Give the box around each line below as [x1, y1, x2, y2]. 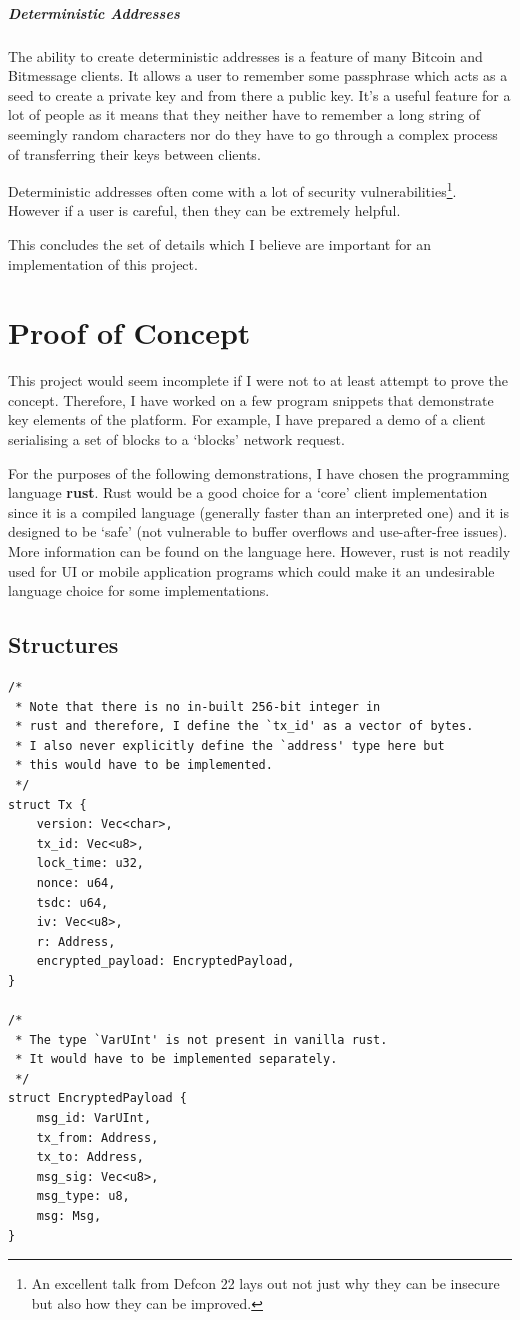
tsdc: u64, [36, 895, 109, 910]
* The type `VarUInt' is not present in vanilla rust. [15, 1032, 388, 1047]
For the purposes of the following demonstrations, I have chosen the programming [8, 462, 510, 483]
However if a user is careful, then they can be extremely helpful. [8, 200, 401, 221]
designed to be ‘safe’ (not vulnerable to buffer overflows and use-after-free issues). [8, 521, 508, 542]
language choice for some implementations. [8, 580, 270, 601]
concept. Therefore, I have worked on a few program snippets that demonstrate [8, 389, 494, 410]
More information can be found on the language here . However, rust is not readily [8, 541, 511, 562]
